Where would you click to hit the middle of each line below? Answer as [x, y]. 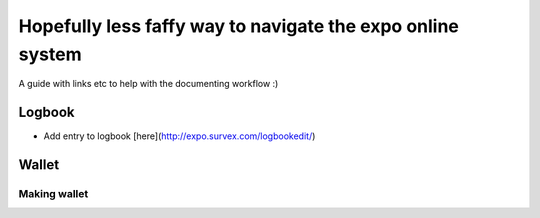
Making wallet [53, 194]
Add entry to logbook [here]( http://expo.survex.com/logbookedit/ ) [179, 136]
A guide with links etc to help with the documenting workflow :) [148, 84]
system [50, 54]
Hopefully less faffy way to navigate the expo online [239, 26]
